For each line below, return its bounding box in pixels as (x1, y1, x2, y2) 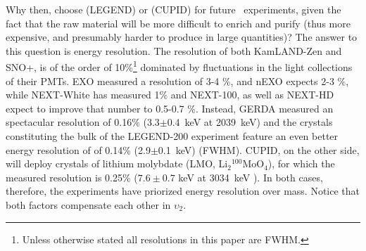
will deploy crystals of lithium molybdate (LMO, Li (6, 156, 228, 171)
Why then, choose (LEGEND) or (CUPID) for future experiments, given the (6, 2, 341, 16)
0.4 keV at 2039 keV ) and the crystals (167, 115, 333, 129)
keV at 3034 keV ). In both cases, (178, 169, 323, 184)
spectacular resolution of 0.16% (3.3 (6, 115, 160, 129)
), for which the (267, 156, 335, 171)
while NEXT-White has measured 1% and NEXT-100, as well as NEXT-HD (6, 87, 334, 102)
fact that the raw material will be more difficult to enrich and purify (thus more (6, 15, 351, 30)
